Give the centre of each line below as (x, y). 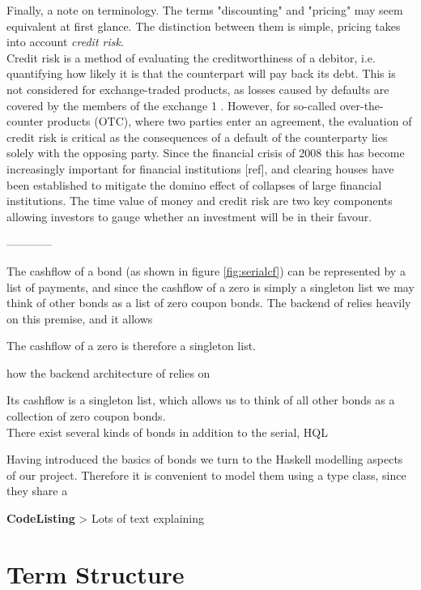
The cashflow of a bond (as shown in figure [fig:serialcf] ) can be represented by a (206, 270)
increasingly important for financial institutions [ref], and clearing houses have (200, 168)
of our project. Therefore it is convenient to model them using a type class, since (206, 475)
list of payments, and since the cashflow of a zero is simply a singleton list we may (210, 286)
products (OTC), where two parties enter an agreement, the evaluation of (230, 121)
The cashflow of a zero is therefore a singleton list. (131, 346)
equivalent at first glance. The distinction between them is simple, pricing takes (204, 26)
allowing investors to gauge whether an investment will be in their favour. (189, 216)
